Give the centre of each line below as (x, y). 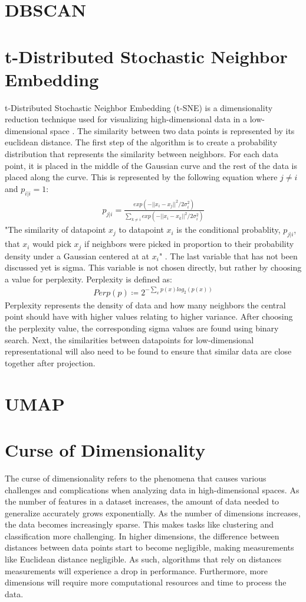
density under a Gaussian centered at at (77, 256)
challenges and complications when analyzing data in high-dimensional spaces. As (152, 489)
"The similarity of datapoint (55, 230)
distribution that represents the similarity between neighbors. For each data (142, 154)
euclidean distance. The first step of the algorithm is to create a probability (141, 142)
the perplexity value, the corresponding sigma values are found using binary (142, 328)
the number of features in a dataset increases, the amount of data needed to (142, 501)
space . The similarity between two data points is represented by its (172, 130)
